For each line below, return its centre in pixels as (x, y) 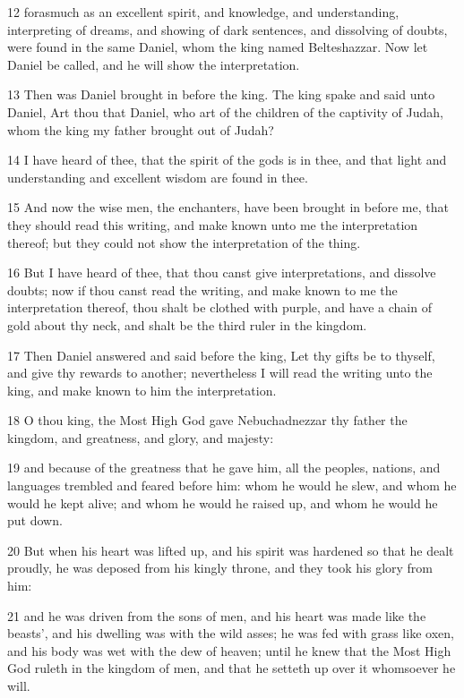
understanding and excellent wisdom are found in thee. (158, 177)
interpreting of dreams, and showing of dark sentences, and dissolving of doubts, (228, 29)
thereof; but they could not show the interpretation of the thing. (184, 242)
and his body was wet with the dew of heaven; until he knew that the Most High (229, 650)
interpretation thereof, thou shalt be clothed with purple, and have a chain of (219, 307)
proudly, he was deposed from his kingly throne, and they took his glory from (220, 568)
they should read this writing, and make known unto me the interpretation (213, 224)
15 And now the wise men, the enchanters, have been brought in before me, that (228, 207)
